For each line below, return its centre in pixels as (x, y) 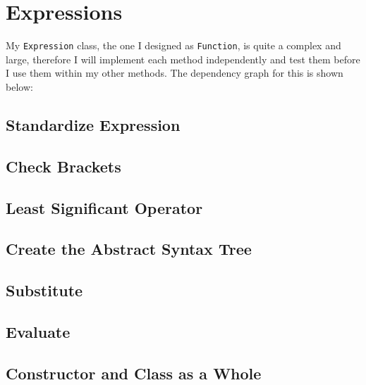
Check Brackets (63, 166)
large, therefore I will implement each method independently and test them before (183, 59)
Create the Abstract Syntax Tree (129, 249)
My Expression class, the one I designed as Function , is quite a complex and (173, 45)
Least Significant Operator (104, 207)
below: (19, 86)
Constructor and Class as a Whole (134, 373)
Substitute (44, 290)
